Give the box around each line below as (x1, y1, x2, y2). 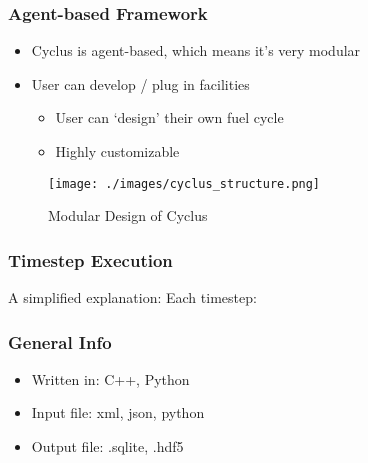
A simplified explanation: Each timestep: (8, 287, 257, 308)
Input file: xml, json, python (31, 402, 205, 423)
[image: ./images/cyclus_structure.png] (48, 176, 321, 191)
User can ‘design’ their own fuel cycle (55, 107, 284, 128)
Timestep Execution (8, 247, 173, 272)
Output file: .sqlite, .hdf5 (31, 436, 184, 457)
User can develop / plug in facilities (31, 73, 250, 94)
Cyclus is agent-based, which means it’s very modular (31, 40, 361, 61)
